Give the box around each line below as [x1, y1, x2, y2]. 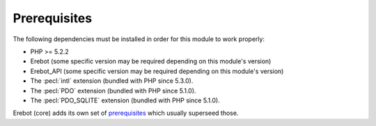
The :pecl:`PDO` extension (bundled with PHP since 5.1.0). [30, 86, 196, 95]
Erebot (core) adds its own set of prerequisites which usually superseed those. [13, 109, 239, 118]
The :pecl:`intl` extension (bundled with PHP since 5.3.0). [30, 77, 194, 85]
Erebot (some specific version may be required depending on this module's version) [30, 57, 272, 65]
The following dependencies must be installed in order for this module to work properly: [13, 35, 265, 43]
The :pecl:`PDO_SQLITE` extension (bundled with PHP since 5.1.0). [30, 96, 220, 104]
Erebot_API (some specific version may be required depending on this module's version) [30, 67, 284, 75]
